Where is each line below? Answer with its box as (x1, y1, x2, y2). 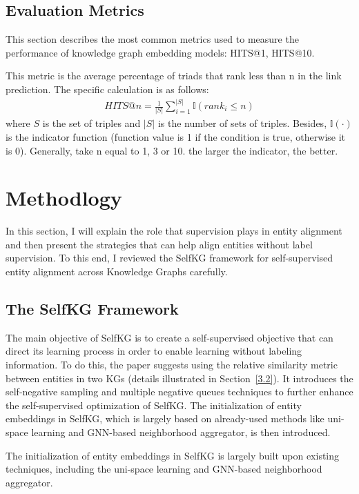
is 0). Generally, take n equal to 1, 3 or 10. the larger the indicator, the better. (6, 143, 338, 157)
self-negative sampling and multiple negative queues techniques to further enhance (6, 384, 353, 399)
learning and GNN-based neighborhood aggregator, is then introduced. (31, 425, 331, 439)
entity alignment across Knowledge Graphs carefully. (6, 264, 228, 279)
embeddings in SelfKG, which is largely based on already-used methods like (6, 411, 324, 426)
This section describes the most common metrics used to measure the (6, 32, 299, 46)
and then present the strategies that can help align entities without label (6, 237, 313, 251)
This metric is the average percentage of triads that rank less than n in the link (6, 68, 342, 83)
